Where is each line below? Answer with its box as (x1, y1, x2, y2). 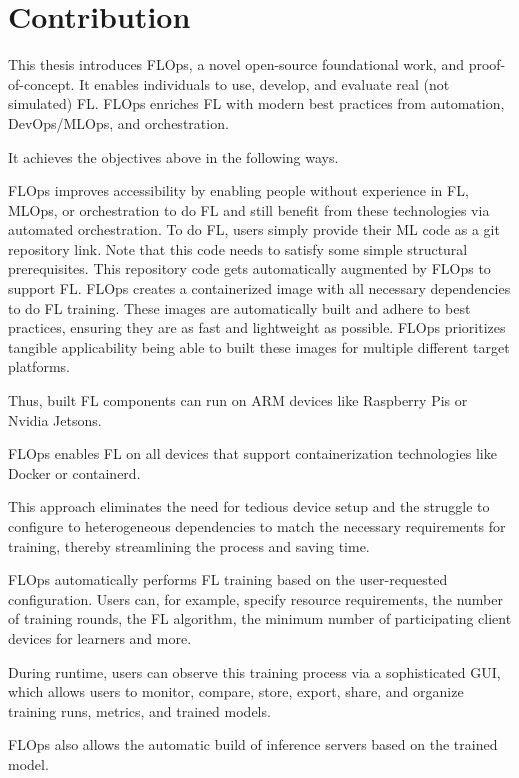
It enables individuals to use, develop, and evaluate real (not (79, 73, 450, 94)
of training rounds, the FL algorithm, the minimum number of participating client (8, 608, 512, 629)
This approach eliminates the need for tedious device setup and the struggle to (8, 496, 490, 517)
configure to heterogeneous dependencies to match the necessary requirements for (8, 516, 506, 536)
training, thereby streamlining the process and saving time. (8, 535, 370, 556)
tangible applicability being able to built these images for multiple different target (8, 336, 510, 357)
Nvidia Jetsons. (8, 409, 102, 430)
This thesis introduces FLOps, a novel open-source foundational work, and (8, 54, 464, 75)
